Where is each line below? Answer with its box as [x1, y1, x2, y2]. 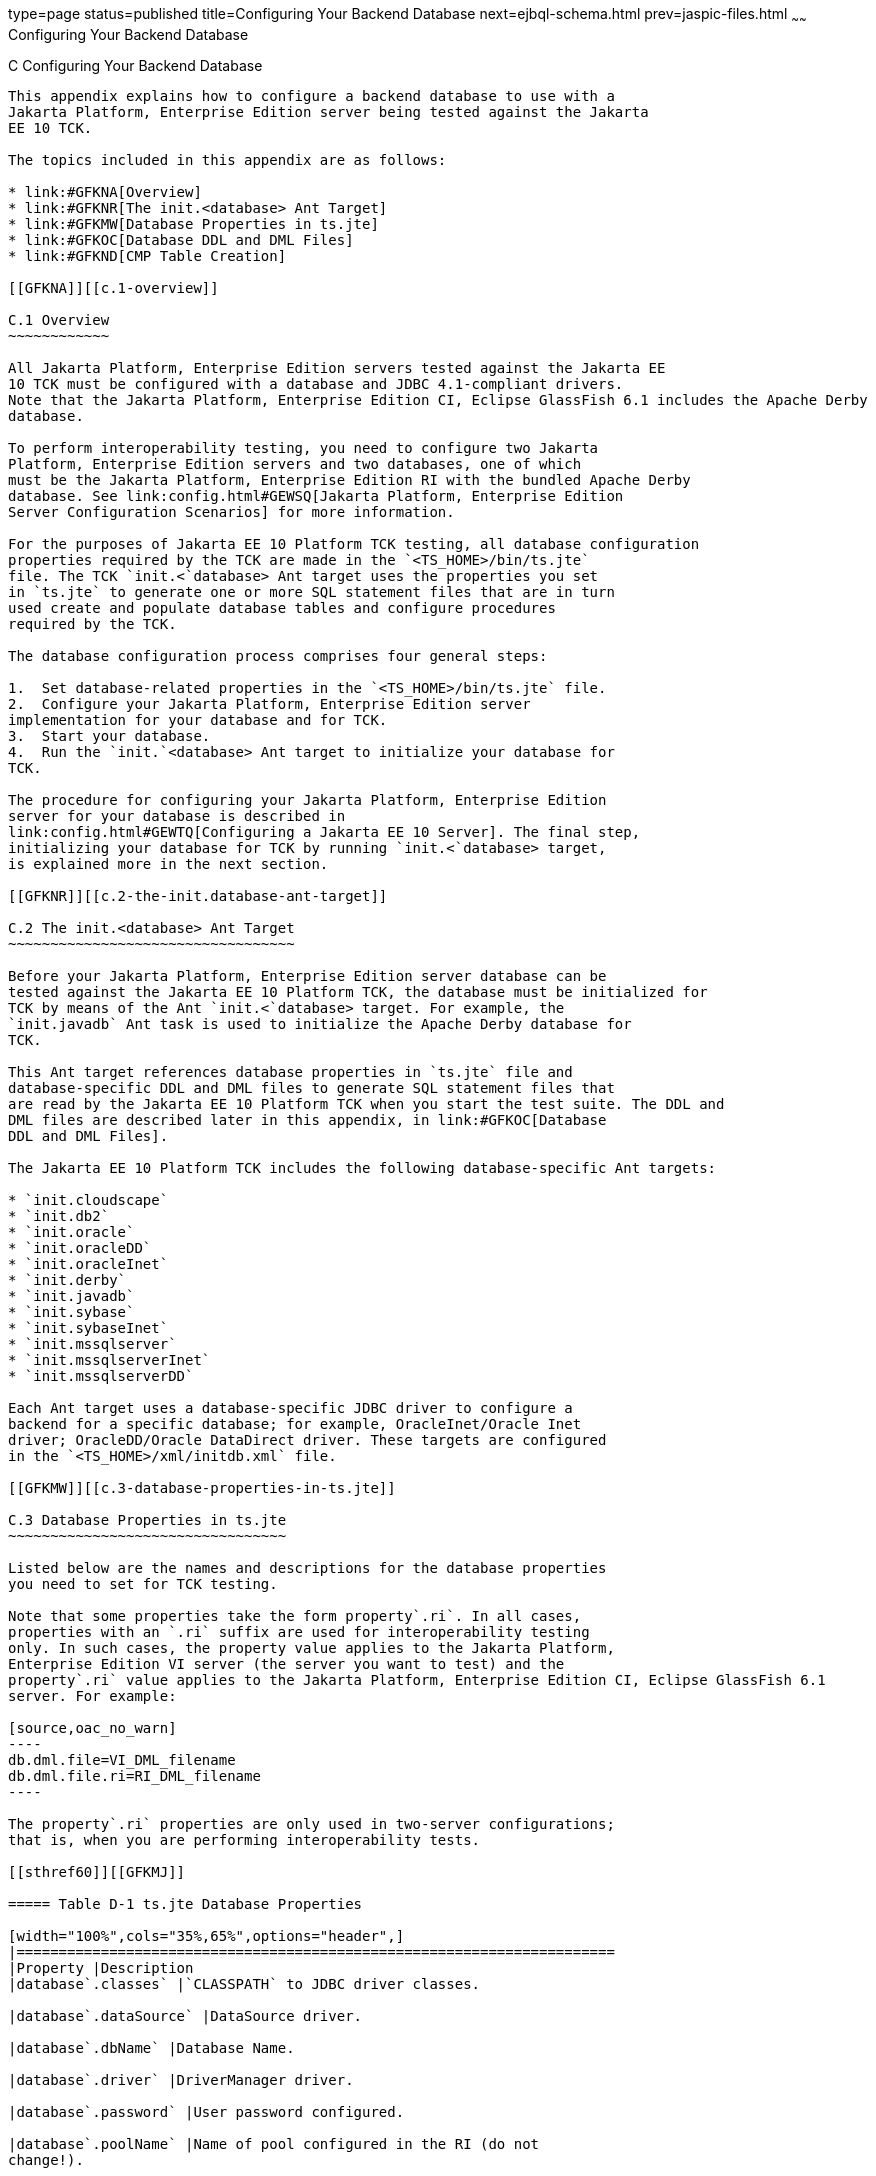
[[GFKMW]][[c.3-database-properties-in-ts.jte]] [8, 1479, 396, 1496]
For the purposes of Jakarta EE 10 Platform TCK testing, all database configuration [8, 535, 700, 552]
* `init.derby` [8, 1271, 127, 1288]
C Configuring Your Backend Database [8, 56, 263, 74]
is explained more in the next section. [8, 855, 329, 872]
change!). [8, 2151, 84, 2168]
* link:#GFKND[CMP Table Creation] [8, 247, 287, 264]
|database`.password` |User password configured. [8, 2103, 405, 2120]
